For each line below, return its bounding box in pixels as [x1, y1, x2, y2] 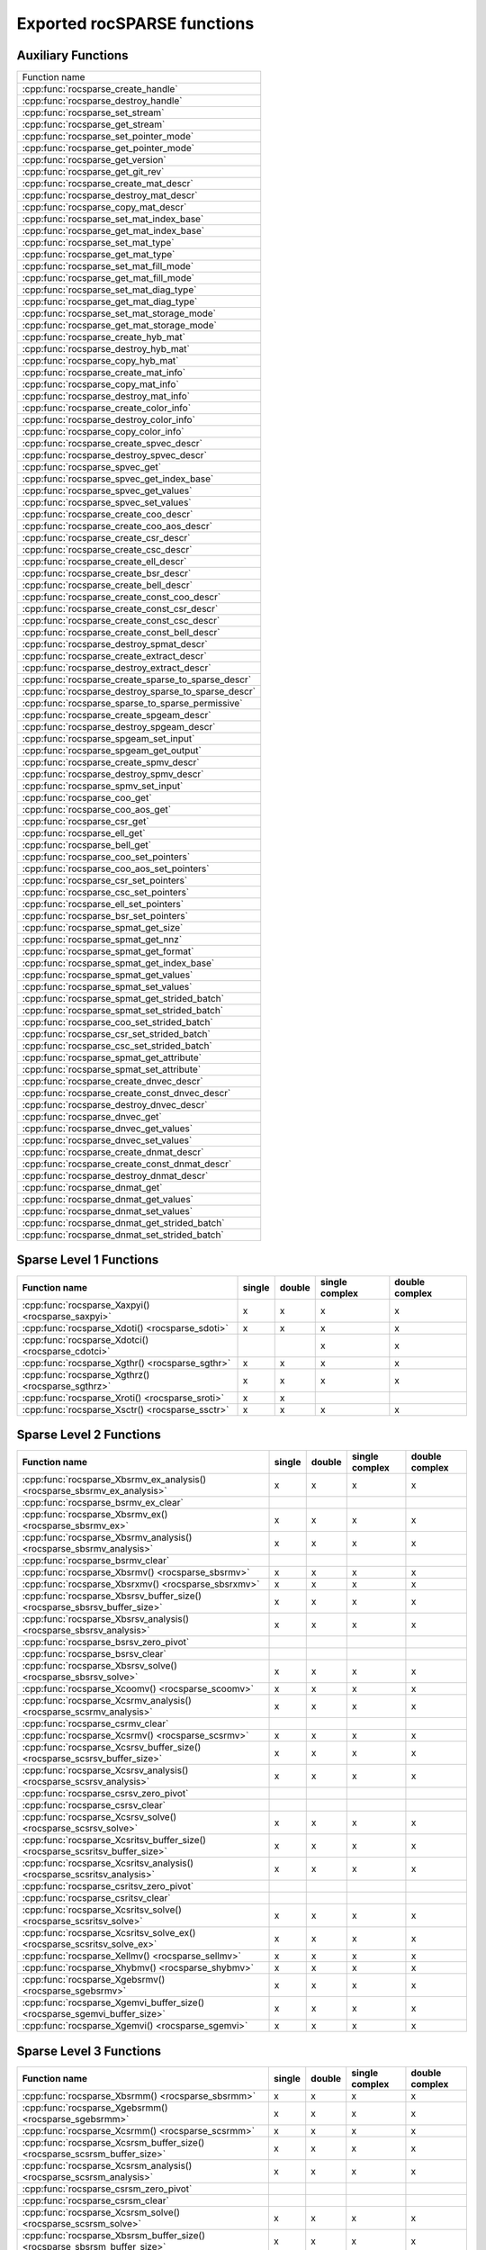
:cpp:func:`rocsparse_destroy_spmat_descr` [22, 638, 208, 651]
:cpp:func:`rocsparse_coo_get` [22, 792, 152, 805]
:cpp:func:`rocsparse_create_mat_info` [22, 366, 186, 379]
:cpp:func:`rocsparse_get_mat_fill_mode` [22, 272, 195, 284]
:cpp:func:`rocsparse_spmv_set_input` [22, 779, 184, 792]
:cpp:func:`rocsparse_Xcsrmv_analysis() [22, 1695, 193, 1707]
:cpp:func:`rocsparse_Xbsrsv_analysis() [22, 1613, 189, 1625]
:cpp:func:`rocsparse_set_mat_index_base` [22, 212, 204, 225]
